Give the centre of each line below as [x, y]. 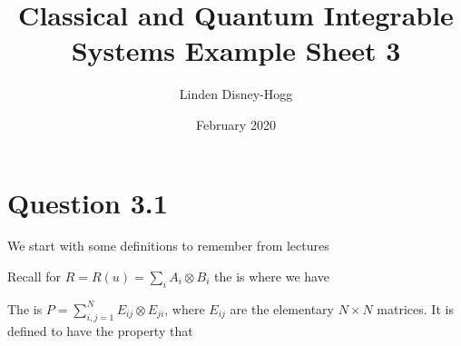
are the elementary [282, 308]
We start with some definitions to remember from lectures [168, 246]
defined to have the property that [100, 330]
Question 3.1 [88, 202]
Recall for [34, 277]
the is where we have [272, 277]
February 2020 [236, 124]
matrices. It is [415, 308]
